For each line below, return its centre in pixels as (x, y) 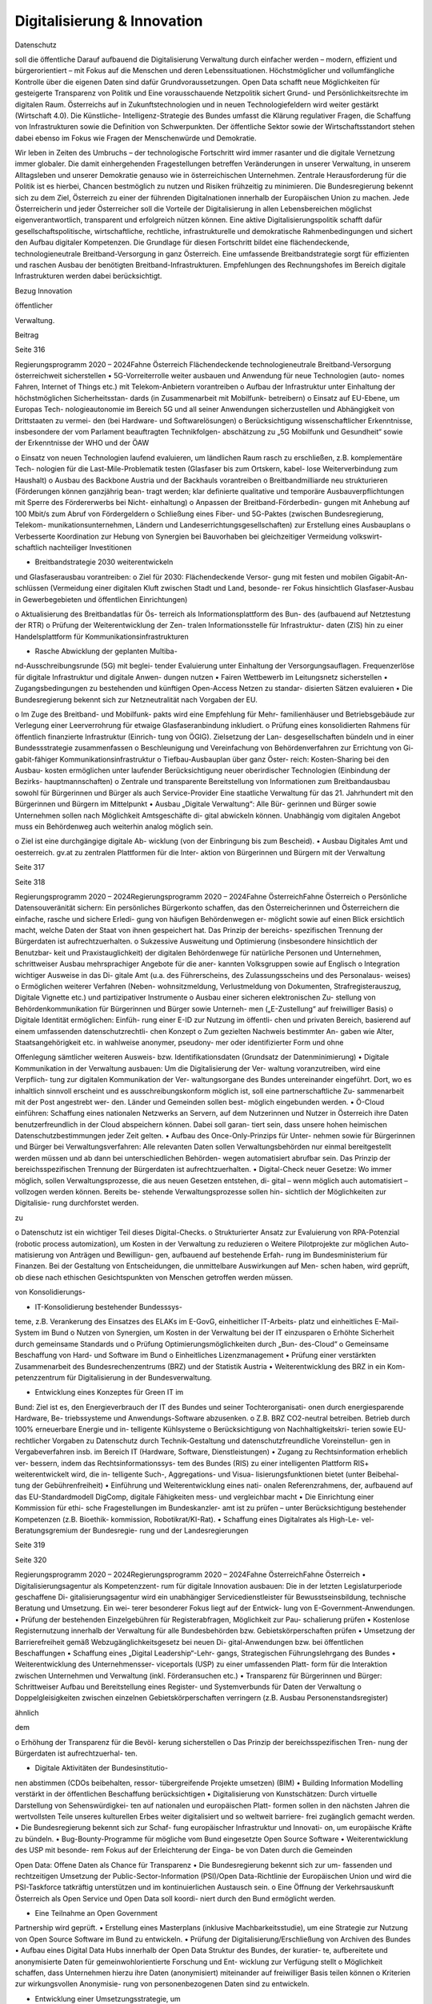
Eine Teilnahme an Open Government (96, 1913)
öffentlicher (34, 305)
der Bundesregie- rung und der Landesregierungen (164, 1530)
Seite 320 (31, 1560)
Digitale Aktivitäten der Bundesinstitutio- (101, 1768)
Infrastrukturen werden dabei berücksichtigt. (88, 276)
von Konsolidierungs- (50, 1292)
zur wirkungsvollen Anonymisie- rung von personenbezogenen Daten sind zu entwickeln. (162, 1984)
